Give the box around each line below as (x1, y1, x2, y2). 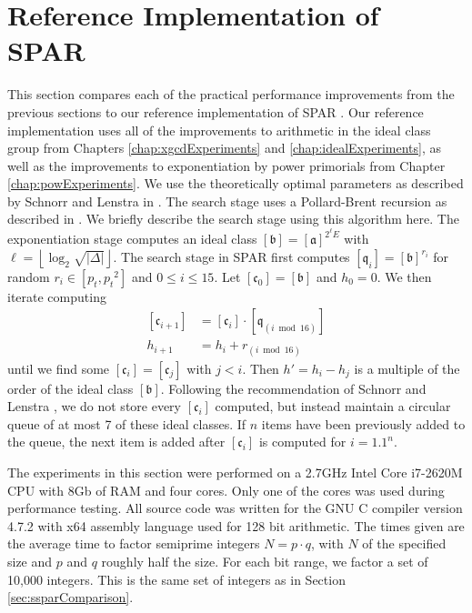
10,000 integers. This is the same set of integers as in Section (7, 569, 346, 588)
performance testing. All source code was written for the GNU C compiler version (7, 498, 463, 518)
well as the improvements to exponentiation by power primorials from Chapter (7, 156, 446, 175)
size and (7, 551, 53, 570)
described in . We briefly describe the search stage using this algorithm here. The (7, 209, 459, 228)
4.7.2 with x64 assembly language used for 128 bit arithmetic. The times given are (7, 516, 465, 535)
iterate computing (7, 286, 106, 306)
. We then (377, 266, 432, 286)
